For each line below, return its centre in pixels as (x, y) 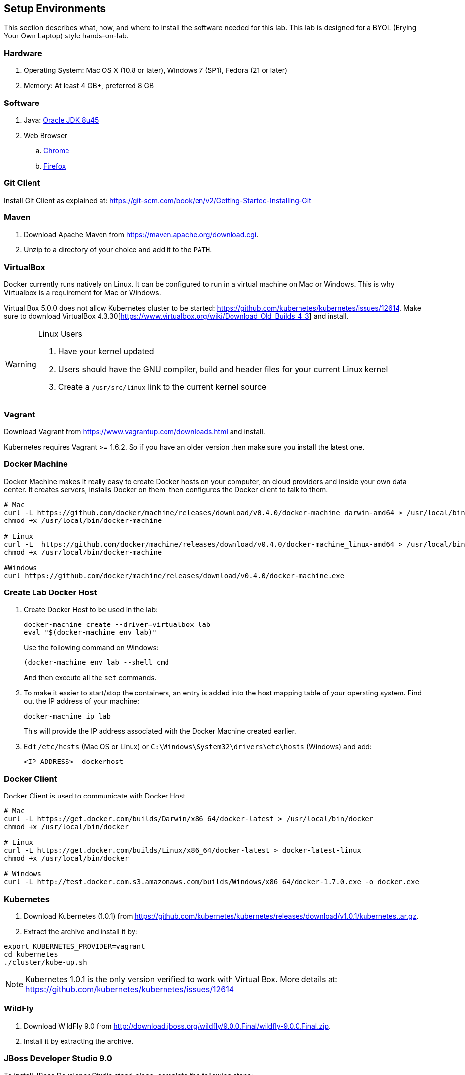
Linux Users (60, 334)
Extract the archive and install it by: (81, 931)
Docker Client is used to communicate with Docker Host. (96, 796)
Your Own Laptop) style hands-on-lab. (66, 36)
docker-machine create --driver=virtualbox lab (117, 625)
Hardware (23, 53)
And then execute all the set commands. (90, 678)
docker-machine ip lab (67, 716)
